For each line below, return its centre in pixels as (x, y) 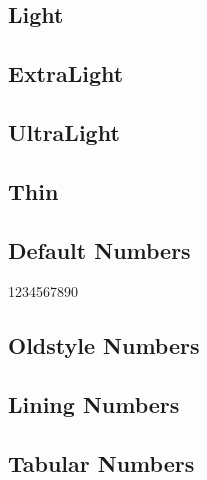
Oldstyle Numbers (104, 345)
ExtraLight (66, 73)
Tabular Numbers (101, 462)
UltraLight (64, 131)
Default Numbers (99, 249)
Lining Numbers (94, 404)
